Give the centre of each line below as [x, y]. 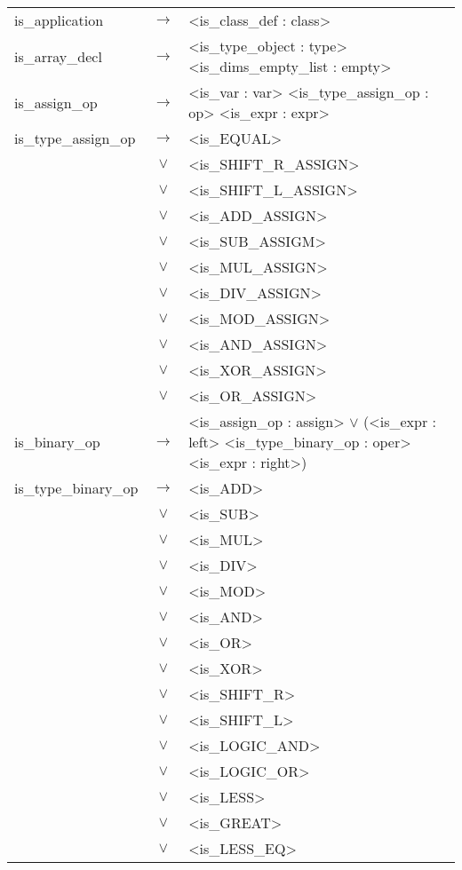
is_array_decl [58, 56]
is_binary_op [57, 442]
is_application [59, 20]
